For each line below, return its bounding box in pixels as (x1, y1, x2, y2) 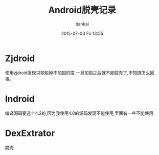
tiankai (75, 21, 89, 27)
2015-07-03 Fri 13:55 (61, 30, 104, 36)
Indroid (5, 93, 35, 104)
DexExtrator (5, 128, 55, 139)
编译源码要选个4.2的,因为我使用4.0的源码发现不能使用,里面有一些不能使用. (5, 110, 155, 116)
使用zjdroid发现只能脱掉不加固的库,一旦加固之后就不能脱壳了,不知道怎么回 (5, 70, 155, 76)
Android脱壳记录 (48, 4, 116, 16)
